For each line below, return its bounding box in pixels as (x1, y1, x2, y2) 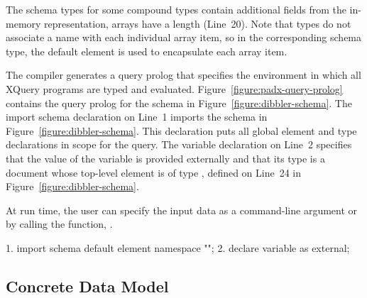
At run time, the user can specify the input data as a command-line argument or (6, 202, 358, 217)
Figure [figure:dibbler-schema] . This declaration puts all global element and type (6, 123, 357, 138)
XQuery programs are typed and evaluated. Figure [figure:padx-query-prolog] (6, 81, 343, 96)
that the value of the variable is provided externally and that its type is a (6, 150, 325, 165)
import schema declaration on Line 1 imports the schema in (6, 109, 268, 124)
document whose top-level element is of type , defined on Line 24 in (6, 165, 302, 180)
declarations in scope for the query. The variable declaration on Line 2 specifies (6, 137, 352, 152)
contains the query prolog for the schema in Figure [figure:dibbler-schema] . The (6, 95, 352, 110)
